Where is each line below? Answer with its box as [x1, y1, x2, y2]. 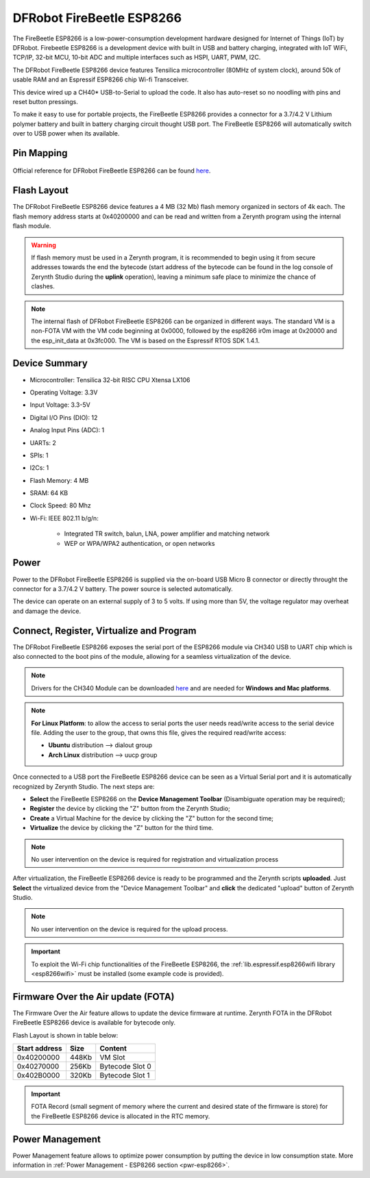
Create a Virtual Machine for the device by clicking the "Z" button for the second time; [29, 814, 274, 822]
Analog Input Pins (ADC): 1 [29, 426, 105, 434]
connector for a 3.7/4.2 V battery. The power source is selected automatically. [12, 584, 233, 592]
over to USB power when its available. [12, 129, 120, 138]
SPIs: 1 [29, 451, 49, 459]
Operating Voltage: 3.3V [29, 388, 98, 397]
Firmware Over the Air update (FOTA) [12, 990, 175, 1003]
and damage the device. [12, 607, 82, 615]
